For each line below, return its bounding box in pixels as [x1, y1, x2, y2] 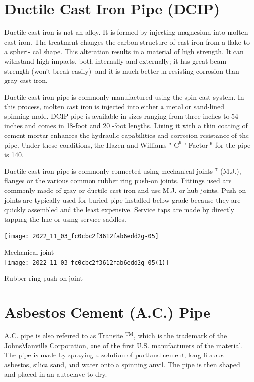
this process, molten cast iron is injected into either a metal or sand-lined [4, 101, 224, 111]
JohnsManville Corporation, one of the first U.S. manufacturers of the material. [4, 340, 243, 350]
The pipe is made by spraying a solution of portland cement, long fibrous [4, 350, 224, 360]
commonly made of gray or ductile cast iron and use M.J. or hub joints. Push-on [4, 185, 246, 195]
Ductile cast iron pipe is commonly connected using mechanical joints [4, 165, 213, 176]
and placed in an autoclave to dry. [4, 369, 107, 379]
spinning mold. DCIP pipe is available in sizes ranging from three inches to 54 [4, 110, 239, 121]
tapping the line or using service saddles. [4, 214, 126, 224]
